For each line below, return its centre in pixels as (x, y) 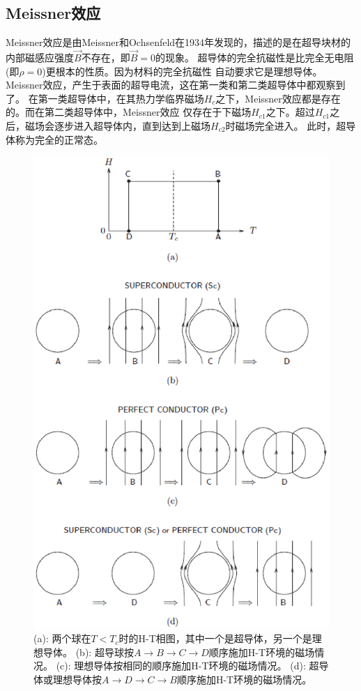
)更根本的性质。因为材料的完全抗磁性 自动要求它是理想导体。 (182, 71)
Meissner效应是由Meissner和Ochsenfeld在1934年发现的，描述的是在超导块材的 (178, 42)
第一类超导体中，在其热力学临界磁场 (121, 98)
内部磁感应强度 (40, 58)
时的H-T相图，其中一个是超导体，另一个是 (215, 638)
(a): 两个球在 (62, 638)
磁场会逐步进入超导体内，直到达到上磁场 (117, 125)
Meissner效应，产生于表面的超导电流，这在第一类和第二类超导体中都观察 (171, 85)
